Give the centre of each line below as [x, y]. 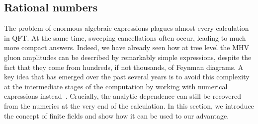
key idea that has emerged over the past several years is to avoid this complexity [127, 77]
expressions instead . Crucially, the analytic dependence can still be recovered [123, 96]
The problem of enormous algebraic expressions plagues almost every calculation [127, 28]
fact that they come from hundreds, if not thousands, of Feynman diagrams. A [124, 67]
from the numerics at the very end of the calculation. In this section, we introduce [129, 105]
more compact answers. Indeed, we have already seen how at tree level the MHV [127, 47]
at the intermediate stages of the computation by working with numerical [116, 86]
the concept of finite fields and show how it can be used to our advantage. [117, 115]
